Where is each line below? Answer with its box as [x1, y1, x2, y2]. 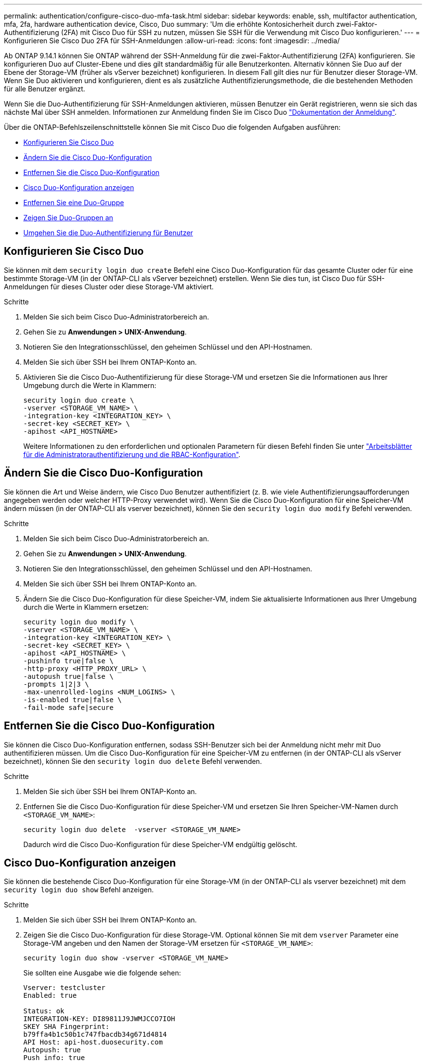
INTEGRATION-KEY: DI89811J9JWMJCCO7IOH [23, 1015, 175, 1023]
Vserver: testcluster [23, 984, 106, 992]
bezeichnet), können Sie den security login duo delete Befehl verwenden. [4, 757, 262, 765]
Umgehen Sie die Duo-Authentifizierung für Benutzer [23, 229, 193, 237]
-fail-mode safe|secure [23, 703, 114, 711]
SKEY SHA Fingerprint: [23, 1023, 110, 1031]
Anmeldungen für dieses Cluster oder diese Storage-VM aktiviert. [4, 282, 214, 291]
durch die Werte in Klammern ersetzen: [23, 602, 149, 611]
